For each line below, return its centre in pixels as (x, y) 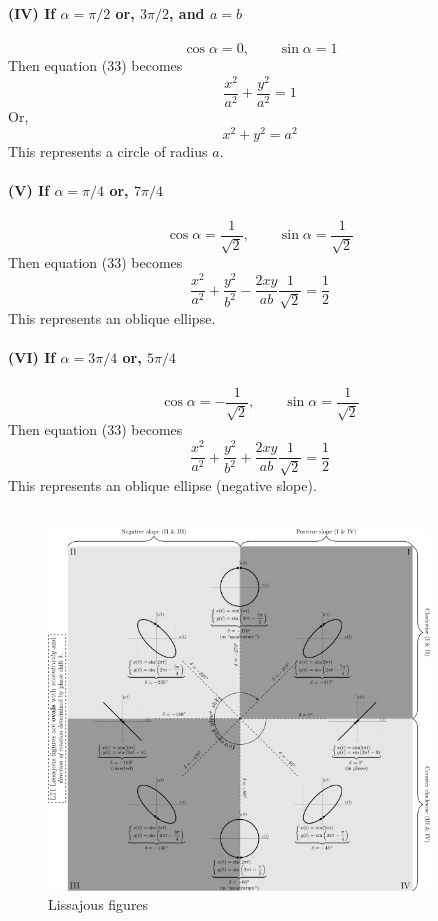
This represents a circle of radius (108, 150)
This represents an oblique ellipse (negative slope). (162, 484)
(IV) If (32, 13)
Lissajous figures (98, 904)
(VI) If (32, 356)
